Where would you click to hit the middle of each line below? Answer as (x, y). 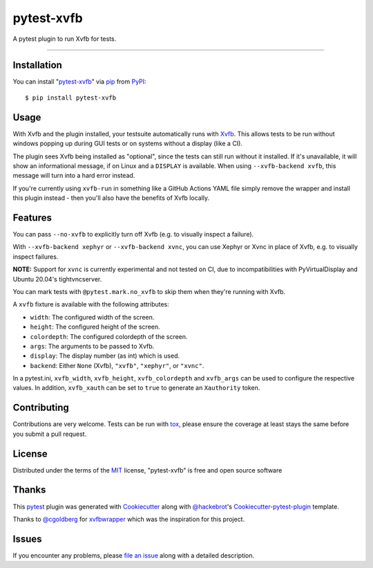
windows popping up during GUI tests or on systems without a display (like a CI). (128, 144)
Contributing (41, 408)
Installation (37, 65)
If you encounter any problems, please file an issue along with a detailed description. (134, 555)
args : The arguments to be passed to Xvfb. (92, 346)
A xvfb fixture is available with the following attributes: (91, 304)
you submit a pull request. (50, 434)
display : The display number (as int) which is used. (105, 356)
